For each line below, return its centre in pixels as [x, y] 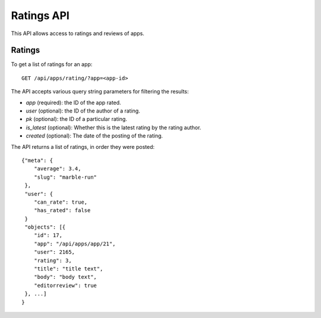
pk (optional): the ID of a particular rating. [76, 119]
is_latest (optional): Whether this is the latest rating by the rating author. [114, 127]
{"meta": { [37, 160]
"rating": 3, [53, 260]
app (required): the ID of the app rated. [73, 102]
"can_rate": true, [61, 202]
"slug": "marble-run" [65, 177]
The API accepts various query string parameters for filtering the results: [100, 92]
